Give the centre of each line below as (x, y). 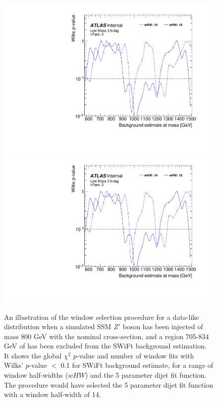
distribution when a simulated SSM (58, 326)
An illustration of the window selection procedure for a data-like (102, 317)
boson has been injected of (163, 326)
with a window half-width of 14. (53, 394)
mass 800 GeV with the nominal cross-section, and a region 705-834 (107, 336)
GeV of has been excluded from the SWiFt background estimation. (105, 346)
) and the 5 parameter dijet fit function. (146, 375)
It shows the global (33, 355)
